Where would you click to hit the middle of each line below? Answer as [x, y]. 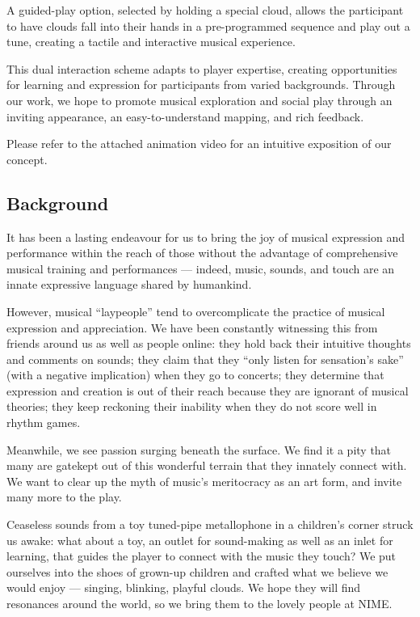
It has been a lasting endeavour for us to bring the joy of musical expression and [206, 237]
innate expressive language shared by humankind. [129, 284]
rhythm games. [44, 423]
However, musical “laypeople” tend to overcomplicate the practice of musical [196, 311]
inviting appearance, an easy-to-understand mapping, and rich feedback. [185, 116]
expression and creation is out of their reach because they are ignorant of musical [208, 390]
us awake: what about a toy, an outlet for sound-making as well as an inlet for [200, 540]
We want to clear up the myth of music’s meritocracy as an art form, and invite [204, 481]
